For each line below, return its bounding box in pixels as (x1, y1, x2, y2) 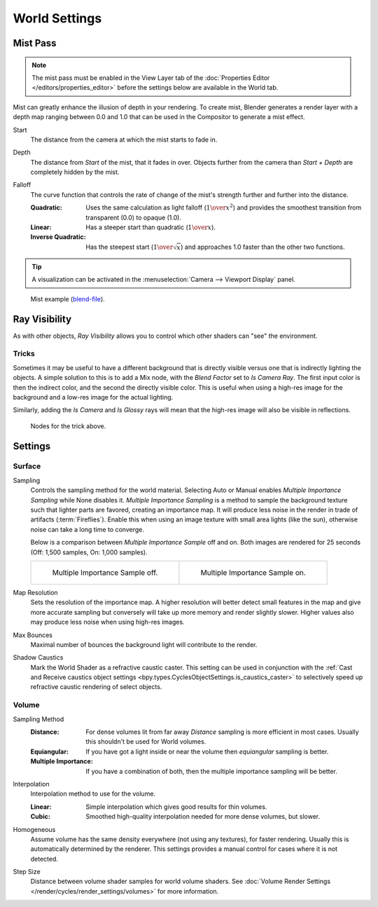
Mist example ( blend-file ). (30, 294, 105, 303)
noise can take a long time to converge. (30, 525, 145, 533)
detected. (30, 854, 59, 863)
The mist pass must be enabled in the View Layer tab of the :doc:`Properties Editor (31, 74, 270, 82)
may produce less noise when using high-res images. (30, 618, 185, 627)
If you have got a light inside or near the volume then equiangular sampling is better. (85, 747, 329, 756)
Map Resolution (13, 588, 59, 596)
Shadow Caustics (13, 653, 64, 662)
